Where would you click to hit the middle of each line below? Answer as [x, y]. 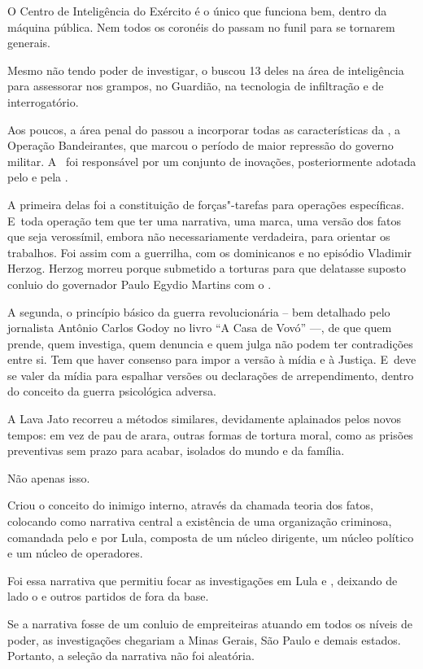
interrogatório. [43, 101]
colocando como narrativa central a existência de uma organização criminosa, [200, 521]
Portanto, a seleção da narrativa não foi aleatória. [131, 656]
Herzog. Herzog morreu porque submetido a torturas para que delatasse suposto [207, 268]
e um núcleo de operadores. [75, 553]
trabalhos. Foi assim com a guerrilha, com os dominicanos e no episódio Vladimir [210, 252]
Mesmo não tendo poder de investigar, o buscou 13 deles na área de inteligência [206, 70]
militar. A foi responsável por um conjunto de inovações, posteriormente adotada [212, 161]
